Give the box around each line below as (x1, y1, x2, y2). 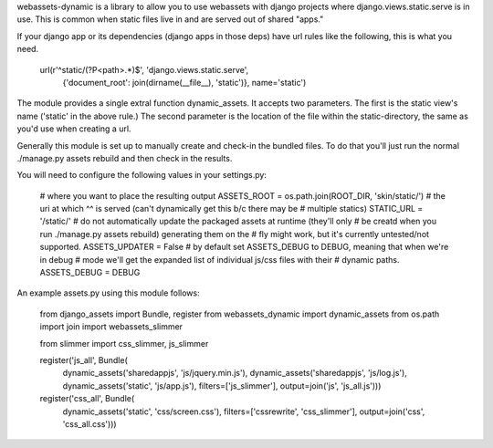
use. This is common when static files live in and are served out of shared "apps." (16, 14, 324, 25)
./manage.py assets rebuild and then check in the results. (16, 152, 233, 163)
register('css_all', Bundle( (39, 393, 135, 404)
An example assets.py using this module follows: (16, 287, 200, 298)
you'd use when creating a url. (16, 123, 131, 134)
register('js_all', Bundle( (39, 354, 128, 365)
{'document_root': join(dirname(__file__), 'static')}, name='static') (62, 77, 307, 88)
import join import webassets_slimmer (39, 321, 183, 332)
